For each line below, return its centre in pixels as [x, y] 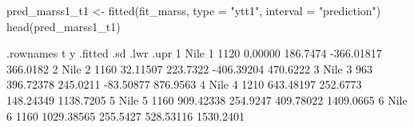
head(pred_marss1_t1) [64, 26]
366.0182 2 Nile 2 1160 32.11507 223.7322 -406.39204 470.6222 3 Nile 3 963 [190, 68]
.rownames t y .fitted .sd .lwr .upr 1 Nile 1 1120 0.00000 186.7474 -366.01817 [194, 53]
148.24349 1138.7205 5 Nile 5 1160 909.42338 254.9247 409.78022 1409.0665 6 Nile [207, 99]
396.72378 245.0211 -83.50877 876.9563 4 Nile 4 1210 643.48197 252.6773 [184, 84]
